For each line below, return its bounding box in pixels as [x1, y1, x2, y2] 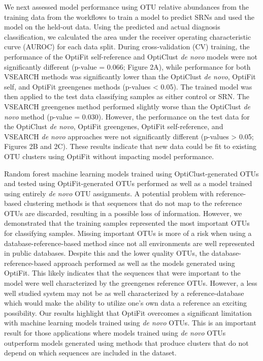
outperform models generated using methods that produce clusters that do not [4, 337, 249, 348]
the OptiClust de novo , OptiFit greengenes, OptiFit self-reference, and [4, 121, 223, 132]
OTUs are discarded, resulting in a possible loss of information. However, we [4, 207, 242, 218]
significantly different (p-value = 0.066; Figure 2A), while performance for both [4, 61, 251, 72]
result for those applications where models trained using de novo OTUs [4, 327, 226, 338]
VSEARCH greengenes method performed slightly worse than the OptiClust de [4, 101, 251, 111]
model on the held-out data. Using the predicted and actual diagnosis [4, 21, 220, 32]
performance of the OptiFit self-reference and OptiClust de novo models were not [4, 51, 257, 62]
